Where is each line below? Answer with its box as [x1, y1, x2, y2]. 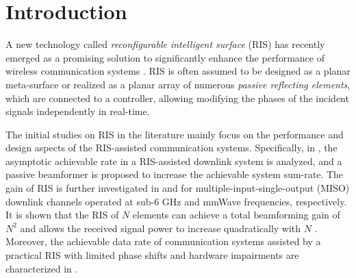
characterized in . [5, 261, 78, 275]
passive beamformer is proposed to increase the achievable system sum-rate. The [5, 167, 344, 181]
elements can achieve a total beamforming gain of [132, 207, 340, 222]
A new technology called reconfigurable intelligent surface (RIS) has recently [5, 37, 325, 51]
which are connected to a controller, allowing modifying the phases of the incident [5, 90, 349, 105]
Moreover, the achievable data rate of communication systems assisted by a [5, 234, 321, 249]
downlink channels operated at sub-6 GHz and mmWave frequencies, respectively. [5, 194, 347, 208]
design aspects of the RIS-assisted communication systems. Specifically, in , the [5, 140, 338, 155]
